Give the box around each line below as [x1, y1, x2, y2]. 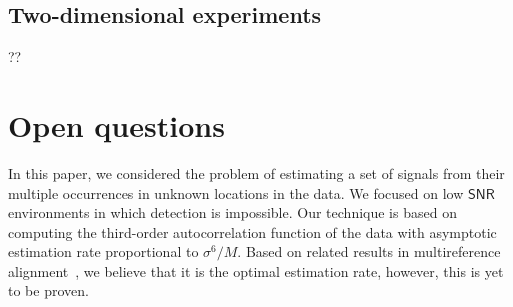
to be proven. [8, 280, 89, 301]
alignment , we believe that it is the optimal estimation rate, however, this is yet [8, 260, 504, 281]
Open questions [8, 104, 225, 145]
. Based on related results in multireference [237, 241, 501, 262]
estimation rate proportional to [8, 241, 199, 262]
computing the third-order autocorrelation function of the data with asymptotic [8, 221, 497, 242]
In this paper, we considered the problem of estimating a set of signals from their [8, 162, 505, 183]
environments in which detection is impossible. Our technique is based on [8, 202, 457, 223]
